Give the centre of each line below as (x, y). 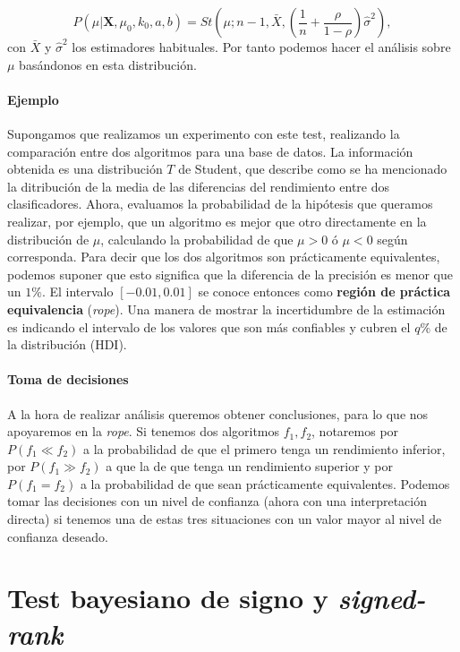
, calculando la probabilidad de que (197, 239)
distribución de (48, 239)
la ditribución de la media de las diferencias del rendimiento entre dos (198, 186)
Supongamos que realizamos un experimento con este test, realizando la (204, 133)
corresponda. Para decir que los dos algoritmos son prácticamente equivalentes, (224, 257)
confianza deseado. (58, 536)
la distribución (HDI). (67, 344)
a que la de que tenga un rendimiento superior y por (250, 466)
